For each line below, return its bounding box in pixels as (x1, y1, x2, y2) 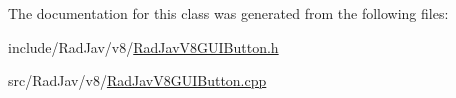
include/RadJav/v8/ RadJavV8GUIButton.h (8, 36, 279, 57)
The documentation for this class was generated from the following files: (8, 3, 449, 23)
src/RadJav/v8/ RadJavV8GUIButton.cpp (8, 70, 267, 91)
